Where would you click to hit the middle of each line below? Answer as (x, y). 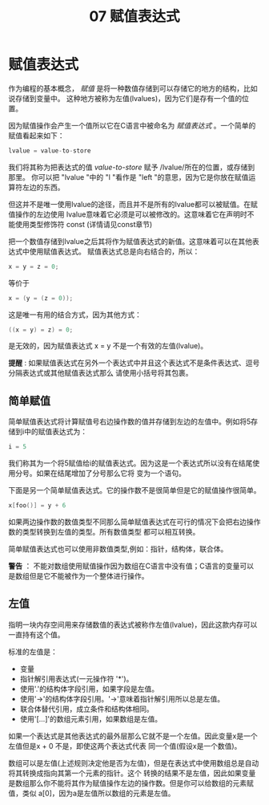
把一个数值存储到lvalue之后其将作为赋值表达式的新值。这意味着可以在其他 (130, 241)
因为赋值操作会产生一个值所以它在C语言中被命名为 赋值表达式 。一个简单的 (132, 125)
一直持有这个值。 (36, 634)
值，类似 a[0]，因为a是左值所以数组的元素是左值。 (92, 793)
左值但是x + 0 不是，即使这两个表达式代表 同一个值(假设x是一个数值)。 (125, 746)
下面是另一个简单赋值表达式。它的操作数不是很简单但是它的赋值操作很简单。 (134, 490)
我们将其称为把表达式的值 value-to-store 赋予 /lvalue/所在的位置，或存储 (128, 167)
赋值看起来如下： (36, 135)
